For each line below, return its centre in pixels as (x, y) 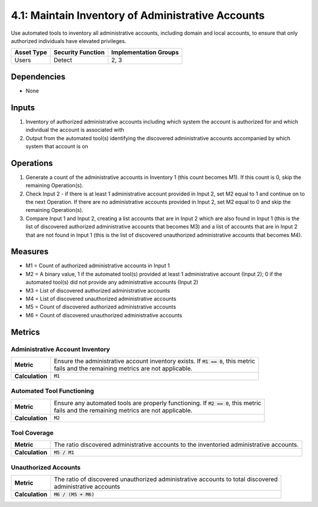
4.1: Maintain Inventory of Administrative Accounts (138, 15)
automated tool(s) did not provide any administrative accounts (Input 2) (112, 282)
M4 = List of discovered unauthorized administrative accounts (101, 299)
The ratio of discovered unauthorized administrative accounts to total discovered (166, 479)
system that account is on (57, 146)
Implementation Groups (145, 52)
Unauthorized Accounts (46, 467)
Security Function (79, 52)
